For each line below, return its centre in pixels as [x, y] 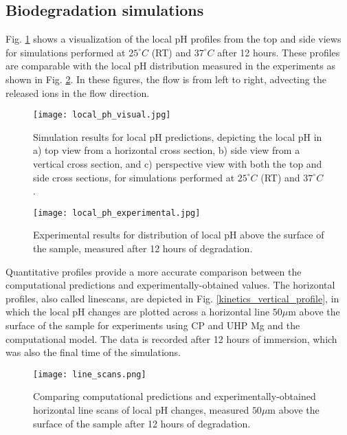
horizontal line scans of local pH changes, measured [141, 410]
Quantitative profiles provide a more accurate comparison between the [154, 271]
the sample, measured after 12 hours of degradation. [143, 248]
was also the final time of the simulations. [93, 352]
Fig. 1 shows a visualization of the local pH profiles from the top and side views [173, 39]
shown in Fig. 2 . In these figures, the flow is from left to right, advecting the [166, 79]
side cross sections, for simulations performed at [134, 177]
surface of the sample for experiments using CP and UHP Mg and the [153, 325]
